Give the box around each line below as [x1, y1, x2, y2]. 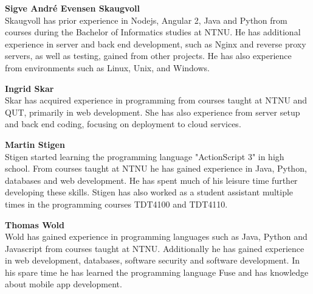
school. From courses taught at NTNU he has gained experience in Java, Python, [5, 162, 307, 175]
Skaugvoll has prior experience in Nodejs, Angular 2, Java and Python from [5, 13, 287, 26]
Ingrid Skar [5, 82, 54, 94]
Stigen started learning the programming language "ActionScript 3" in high [5, 150, 284, 163]
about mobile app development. [5, 278, 122, 290]
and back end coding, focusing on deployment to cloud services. [5, 117, 241, 130]
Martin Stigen [5, 138, 65, 150]
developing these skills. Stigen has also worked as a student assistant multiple [5, 186, 294, 198]
